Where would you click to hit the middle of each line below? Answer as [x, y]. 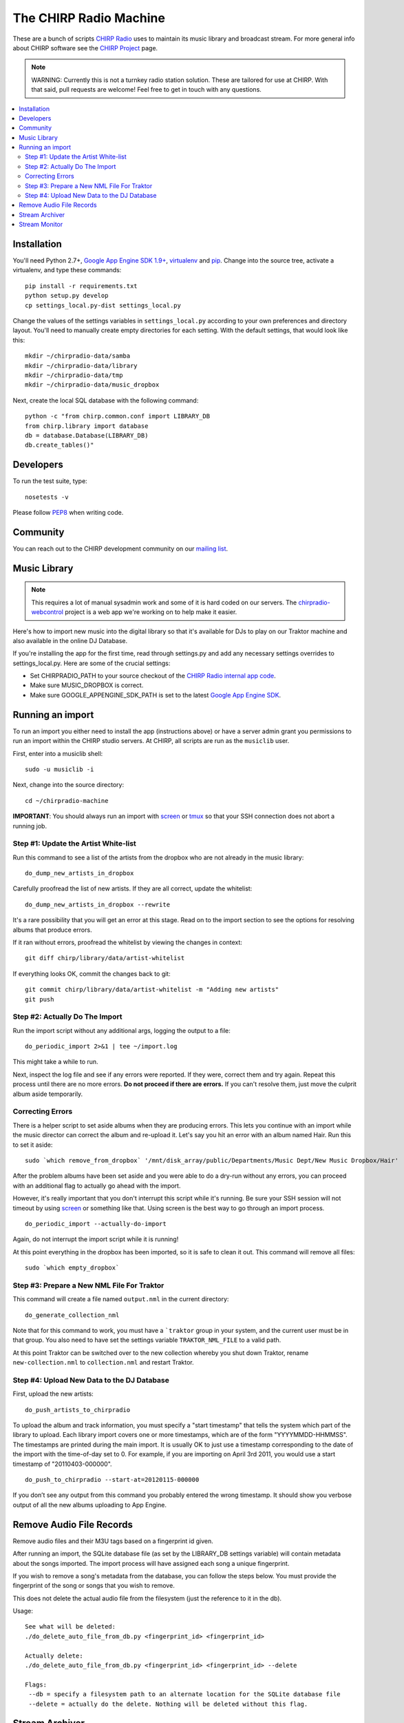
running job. [30, 826]
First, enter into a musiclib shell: [58, 753]
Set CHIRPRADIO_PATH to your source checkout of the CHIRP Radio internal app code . [153, 676]
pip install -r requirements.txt [81, 286]
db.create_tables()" [60, 445]
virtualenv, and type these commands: [67, 270]
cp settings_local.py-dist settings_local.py [103, 305]
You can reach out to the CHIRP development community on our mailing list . [120, 549]
